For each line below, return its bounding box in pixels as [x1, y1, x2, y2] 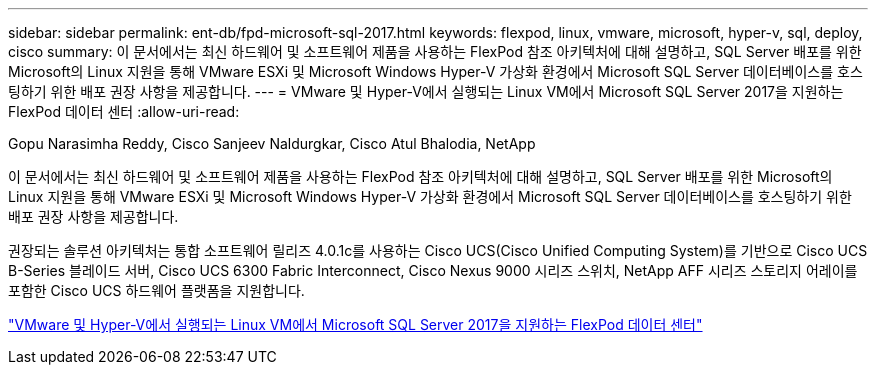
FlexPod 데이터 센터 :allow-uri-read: [8, 103, 240, 120]
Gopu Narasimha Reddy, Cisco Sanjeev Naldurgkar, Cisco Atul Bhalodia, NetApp [8, 135, 536, 152]
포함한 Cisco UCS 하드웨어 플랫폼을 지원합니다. [8, 282, 305, 299]
